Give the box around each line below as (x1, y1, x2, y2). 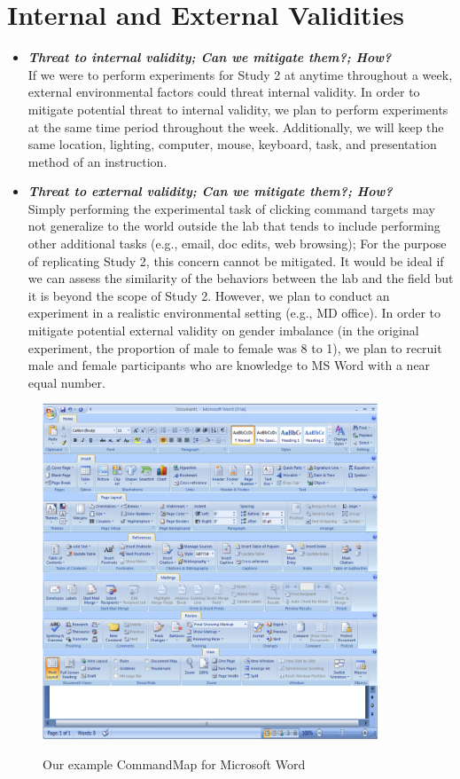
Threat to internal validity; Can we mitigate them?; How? (27, 48, 392, 67)
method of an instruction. (27, 152, 168, 170)
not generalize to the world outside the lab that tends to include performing (27, 216, 441, 235)
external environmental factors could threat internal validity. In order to (27, 83, 420, 101)
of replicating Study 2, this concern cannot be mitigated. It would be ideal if (27, 251, 444, 270)
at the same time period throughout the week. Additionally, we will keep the (27, 117, 444, 136)
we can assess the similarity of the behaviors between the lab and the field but (27, 269, 454, 287)
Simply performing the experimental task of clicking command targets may (27, 199, 435, 217)
